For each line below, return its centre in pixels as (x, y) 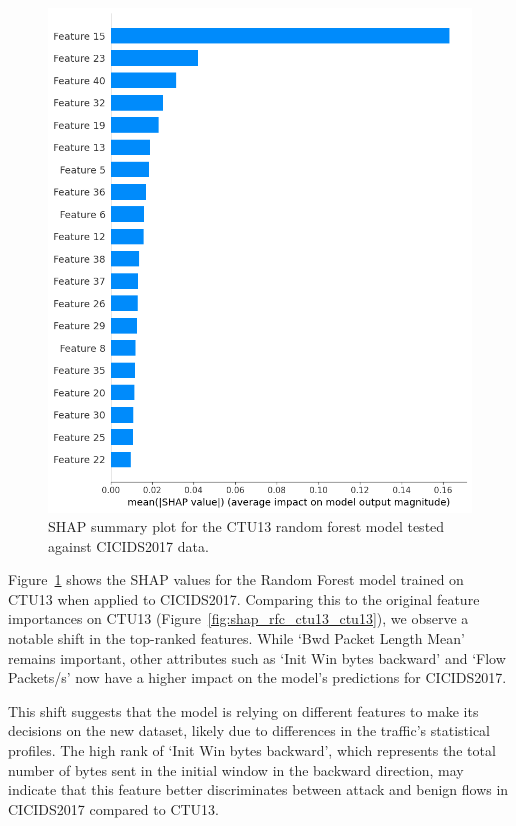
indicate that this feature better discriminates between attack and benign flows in (258, 789)
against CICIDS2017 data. (128, 545)
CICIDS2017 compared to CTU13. (113, 808)
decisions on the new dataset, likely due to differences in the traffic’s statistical (249, 730)
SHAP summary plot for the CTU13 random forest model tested (246, 526)
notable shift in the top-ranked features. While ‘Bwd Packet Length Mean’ (237, 638)
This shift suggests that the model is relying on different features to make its (243, 710)
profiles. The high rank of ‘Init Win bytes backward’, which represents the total (252, 750)
